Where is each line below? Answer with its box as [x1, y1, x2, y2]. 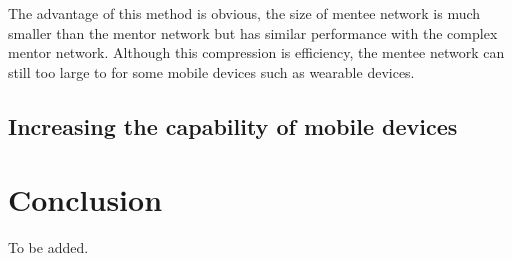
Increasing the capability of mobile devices [8, 110, 458, 141]
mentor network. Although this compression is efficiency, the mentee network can [8, 42, 505, 63]
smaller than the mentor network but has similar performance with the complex [8, 22, 498, 43]
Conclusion [8, 179, 163, 220]
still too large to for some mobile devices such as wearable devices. [8, 61, 415, 82]
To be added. [8, 237, 89, 258]
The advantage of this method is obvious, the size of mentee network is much [8, 3, 481, 23]
